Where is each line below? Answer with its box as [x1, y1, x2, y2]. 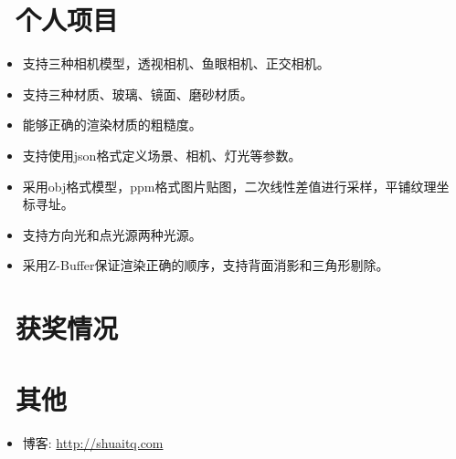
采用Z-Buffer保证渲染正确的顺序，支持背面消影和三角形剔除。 [22, 256, 389, 275]
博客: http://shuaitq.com [22, 433, 164, 453]
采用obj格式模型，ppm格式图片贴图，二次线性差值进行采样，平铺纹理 [22, 176, 437, 195]
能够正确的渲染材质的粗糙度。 [22, 115, 202, 134]
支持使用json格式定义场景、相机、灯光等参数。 [22, 145, 302, 164]
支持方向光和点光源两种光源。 [22, 224, 202, 244]
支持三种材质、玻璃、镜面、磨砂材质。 [22, 84, 253, 103]
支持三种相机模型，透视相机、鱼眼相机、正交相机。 [22, 54, 330, 73]
